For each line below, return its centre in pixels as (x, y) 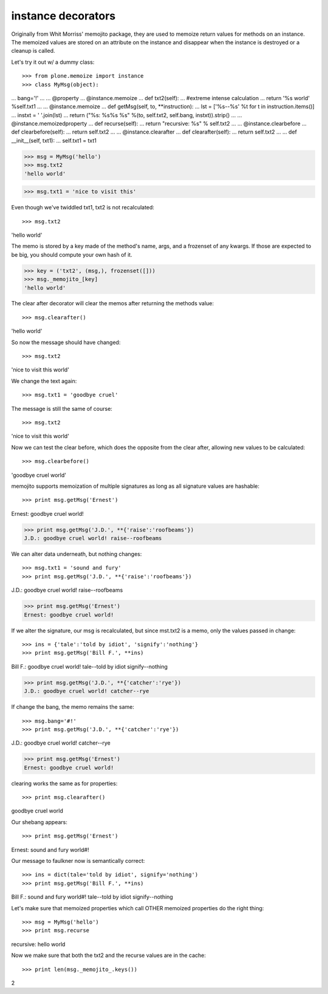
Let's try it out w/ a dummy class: (53, 62)
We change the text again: (44, 381)
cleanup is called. (33, 51)
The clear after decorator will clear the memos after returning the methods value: (112, 303)
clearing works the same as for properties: (64, 783)
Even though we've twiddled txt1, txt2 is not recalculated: (83, 208)
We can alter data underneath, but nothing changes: (77, 554)
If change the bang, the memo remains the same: (73, 707)
